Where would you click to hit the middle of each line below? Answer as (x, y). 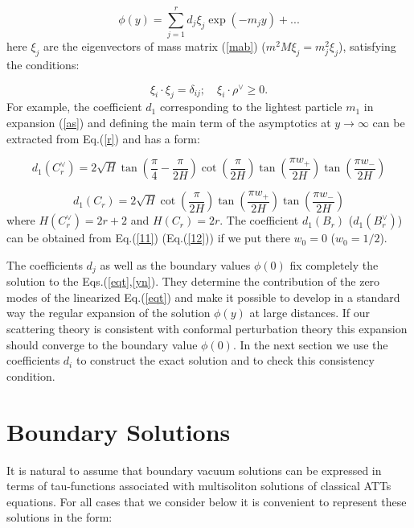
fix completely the (334, 264)
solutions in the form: (59, 517)
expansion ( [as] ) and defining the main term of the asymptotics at (169, 122)
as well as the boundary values (175, 264)
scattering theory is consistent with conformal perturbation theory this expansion (207, 328)
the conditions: (43, 64)
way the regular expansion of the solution (109, 313)
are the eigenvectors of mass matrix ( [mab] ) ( (155, 46)
